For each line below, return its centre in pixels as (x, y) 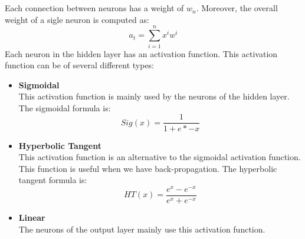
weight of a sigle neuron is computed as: (77, 19)
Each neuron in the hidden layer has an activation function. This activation (141, 53)
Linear (32, 218)
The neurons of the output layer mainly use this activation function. (142, 229)
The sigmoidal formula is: (65, 107)
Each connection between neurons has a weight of (94, 8)
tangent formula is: (53, 180)
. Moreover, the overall (237, 8)
